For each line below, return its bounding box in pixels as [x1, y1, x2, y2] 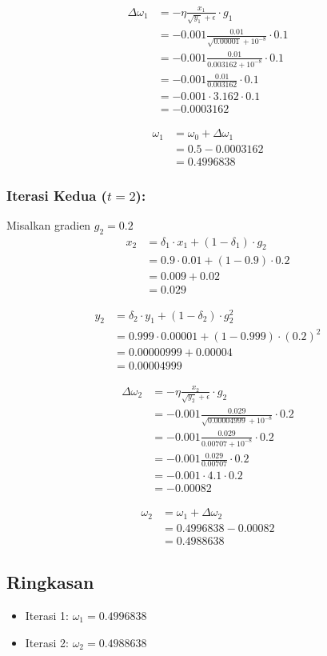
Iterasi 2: [25, 634, 69, 650]
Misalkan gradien [6, 216, 91, 233]
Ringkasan [6, 570, 94, 594]
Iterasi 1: [25, 606, 69, 623]
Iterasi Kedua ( [6, 185, 107, 205]
